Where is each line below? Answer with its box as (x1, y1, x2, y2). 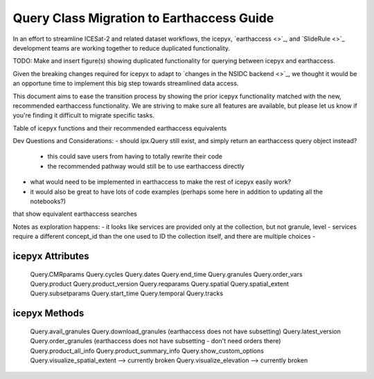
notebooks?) (30, 197, 66, 205)
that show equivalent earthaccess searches (12, 210, 138, 218)
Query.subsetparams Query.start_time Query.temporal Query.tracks (30, 289, 224, 297)
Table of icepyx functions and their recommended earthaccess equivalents (12, 124, 227, 132)
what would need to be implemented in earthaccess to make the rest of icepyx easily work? (30, 178, 292, 186)
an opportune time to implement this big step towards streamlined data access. (12, 80, 239, 88)
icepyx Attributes (12, 250, 89, 262)
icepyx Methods (12, 308, 84, 320)
